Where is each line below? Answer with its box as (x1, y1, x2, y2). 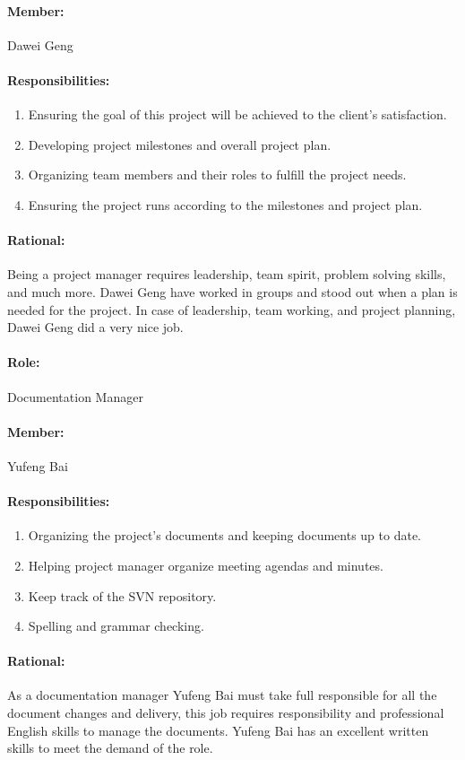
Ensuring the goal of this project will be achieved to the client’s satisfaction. (28, 105, 447, 124)
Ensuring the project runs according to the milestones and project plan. (28, 195, 423, 214)
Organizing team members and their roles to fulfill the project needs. (28, 165, 407, 184)
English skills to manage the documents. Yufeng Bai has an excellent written (7, 721, 429, 739)
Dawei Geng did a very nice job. (7, 318, 184, 336)
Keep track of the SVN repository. (28, 586, 217, 605)
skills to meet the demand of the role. (7, 738, 213, 757)
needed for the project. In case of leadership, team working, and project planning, (7, 300, 456, 319)
